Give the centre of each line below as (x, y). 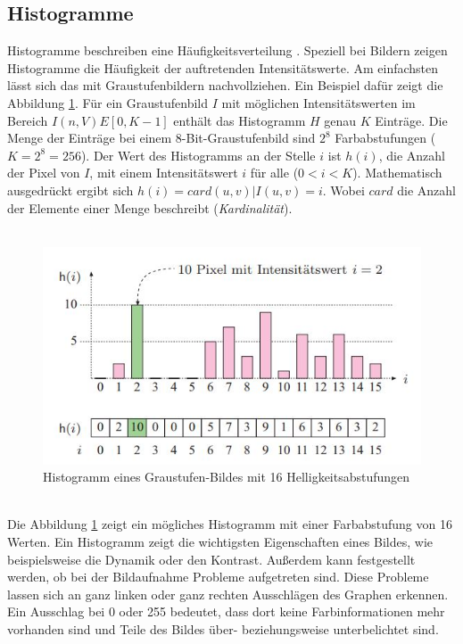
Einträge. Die (411, 120)
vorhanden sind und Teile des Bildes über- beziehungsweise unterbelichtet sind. (223, 628)
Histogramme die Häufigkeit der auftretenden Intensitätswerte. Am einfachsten (223, 67)
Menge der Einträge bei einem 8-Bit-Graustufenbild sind (161, 138)
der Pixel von (44, 173)
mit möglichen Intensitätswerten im (318, 102)
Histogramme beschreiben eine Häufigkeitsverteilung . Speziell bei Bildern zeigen (227, 50)
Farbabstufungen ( (385, 138)
